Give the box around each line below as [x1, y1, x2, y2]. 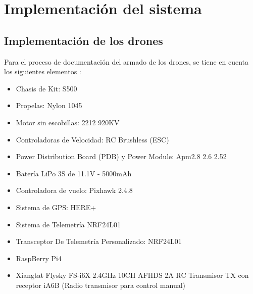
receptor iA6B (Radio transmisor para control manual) [16, 279, 186, 290]
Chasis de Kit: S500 [16, 83, 77, 93]
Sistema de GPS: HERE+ [16, 202, 96, 212]
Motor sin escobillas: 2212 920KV [16, 117, 120, 127]
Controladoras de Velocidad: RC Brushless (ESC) [16, 134, 169, 144]
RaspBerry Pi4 [16, 253, 62, 263]
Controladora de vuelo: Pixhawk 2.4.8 [16, 185, 133, 195]
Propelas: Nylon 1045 [16, 100, 82, 111]
